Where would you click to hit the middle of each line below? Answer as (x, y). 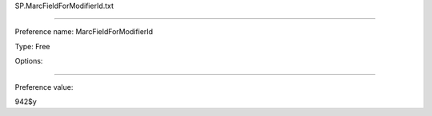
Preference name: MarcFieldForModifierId (84, 32)
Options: (29, 61)
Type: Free (32, 46)
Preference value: (44, 87)
